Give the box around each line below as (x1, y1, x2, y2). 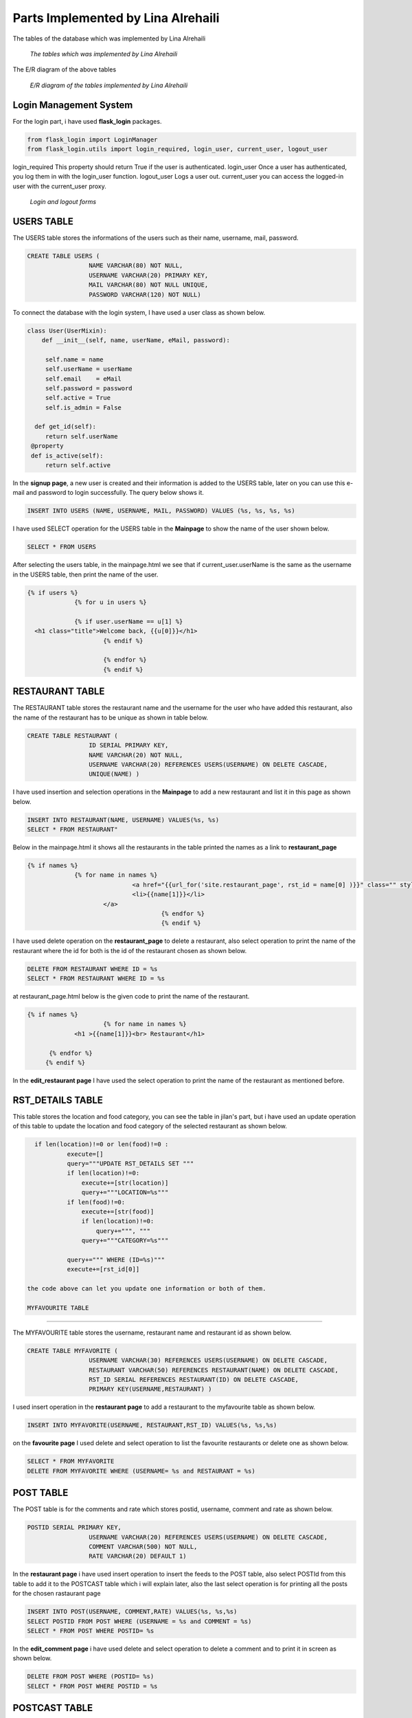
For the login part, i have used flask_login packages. (12, 117, 162, 125)
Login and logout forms (30, 198, 96, 206)
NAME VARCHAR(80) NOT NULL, (88, 262, 183, 269)
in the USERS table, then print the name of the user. (12, 570, 159, 579)
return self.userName (45, 432, 118, 440)
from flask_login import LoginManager (27, 135, 158, 144)
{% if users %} (27, 588, 78, 596)
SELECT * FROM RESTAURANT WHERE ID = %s (27, 974, 165, 983)
